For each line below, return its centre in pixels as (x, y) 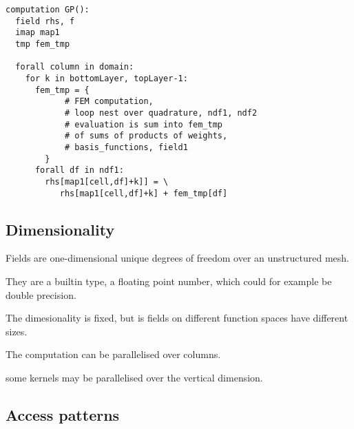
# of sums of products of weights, (146, 136)
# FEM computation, (109, 102)
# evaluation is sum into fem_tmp (143, 124)
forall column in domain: (75, 67)
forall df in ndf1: (79, 170)
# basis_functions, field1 (126, 147)
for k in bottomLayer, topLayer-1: (106, 78)
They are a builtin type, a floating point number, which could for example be (169, 281)
